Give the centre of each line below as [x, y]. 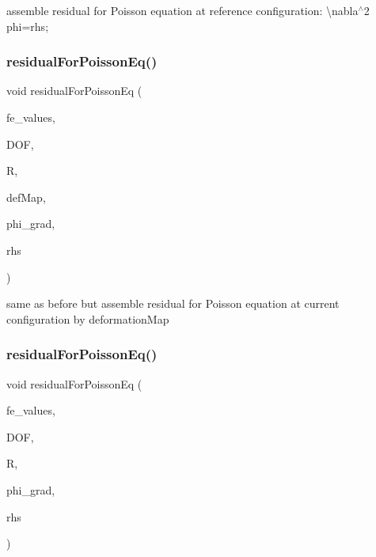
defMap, [26, 197]
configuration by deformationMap [88, 318]
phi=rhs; [28, 26]
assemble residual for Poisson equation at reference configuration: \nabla [182, 10]
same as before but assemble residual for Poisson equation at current [173, 303]
